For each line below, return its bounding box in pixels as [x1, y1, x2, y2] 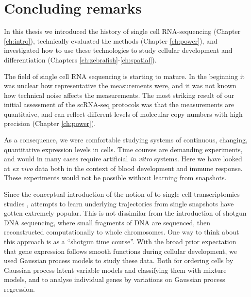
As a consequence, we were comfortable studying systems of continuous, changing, [4, 135, 248, 145]
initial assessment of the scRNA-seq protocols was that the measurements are [4, 99, 234, 109]
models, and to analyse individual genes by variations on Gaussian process [4, 274, 225, 284]
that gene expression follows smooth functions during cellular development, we [4, 246, 237, 256]
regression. [4, 283, 35, 294]
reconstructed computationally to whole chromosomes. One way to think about [4, 227, 239, 237]
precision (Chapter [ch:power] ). [4, 118, 96, 128]
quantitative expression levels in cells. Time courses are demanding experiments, [4, 144, 243, 154]
